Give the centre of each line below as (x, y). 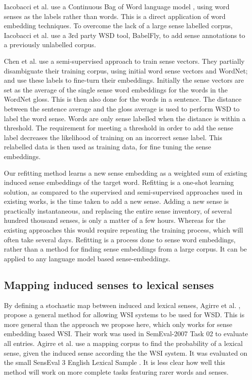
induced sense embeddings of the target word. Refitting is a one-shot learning (119, 182)
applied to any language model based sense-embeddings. (87, 258)
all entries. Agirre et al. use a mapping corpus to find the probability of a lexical (123, 343)
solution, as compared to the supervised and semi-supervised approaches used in (123, 191)
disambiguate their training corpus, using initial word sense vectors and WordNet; (126, 70)
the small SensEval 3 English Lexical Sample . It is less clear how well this (115, 362)
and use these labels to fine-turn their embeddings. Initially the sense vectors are (124, 80)
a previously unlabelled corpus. (50, 45)
